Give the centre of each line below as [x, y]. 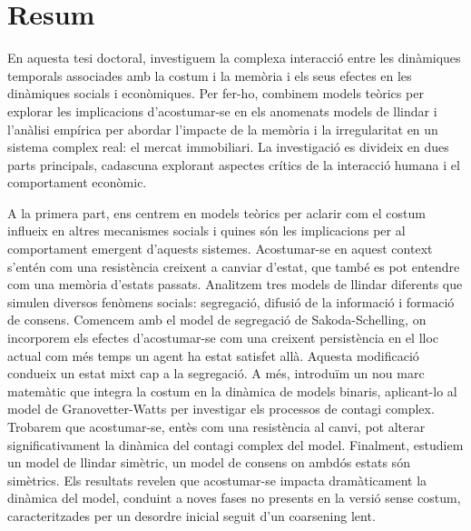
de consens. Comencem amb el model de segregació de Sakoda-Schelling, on [217, 320]
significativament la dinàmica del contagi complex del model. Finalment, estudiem [235, 444]
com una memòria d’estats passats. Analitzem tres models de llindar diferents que [235, 284]
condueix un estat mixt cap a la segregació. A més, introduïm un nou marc [216, 373]
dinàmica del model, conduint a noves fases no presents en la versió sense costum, [234, 498]
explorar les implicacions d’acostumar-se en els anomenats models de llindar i [222, 110]
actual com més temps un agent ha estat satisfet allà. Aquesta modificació [213, 355]
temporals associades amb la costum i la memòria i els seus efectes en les [210, 75]
